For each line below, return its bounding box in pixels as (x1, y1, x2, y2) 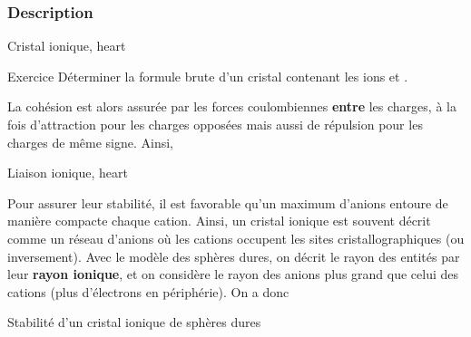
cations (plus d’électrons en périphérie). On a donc (7, 282, 289, 301)
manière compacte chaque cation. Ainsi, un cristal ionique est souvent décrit (7, 211, 431, 230)
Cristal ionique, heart (7, 36, 126, 55)
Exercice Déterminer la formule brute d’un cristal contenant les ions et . (7, 66, 408, 85)
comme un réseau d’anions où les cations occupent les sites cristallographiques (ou (7, 228, 465, 247)
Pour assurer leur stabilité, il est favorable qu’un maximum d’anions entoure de (7, 193, 448, 212)
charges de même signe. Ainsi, (7, 132, 174, 151)
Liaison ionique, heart (7, 163, 128, 182)
